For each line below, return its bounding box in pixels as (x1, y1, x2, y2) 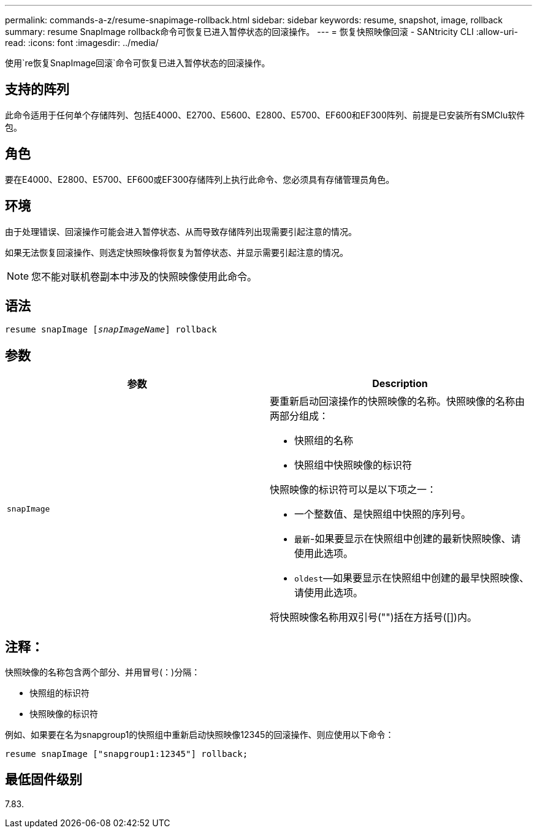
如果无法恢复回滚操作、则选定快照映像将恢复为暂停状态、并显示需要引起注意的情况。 (5, 247, 348, 258)
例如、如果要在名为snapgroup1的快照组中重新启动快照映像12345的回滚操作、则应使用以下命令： (5, 729, 394, 740)
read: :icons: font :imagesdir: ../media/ (5, 37, 159, 48)
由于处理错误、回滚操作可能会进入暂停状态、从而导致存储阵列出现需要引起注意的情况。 (5, 226, 357, 237)
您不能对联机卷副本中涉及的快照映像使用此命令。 (31, 270, 257, 283)
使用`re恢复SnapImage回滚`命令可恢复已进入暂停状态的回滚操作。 (5, 58, 270, 68)
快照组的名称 (294, 434, 354, 447)
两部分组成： (270, 410, 329, 423)
